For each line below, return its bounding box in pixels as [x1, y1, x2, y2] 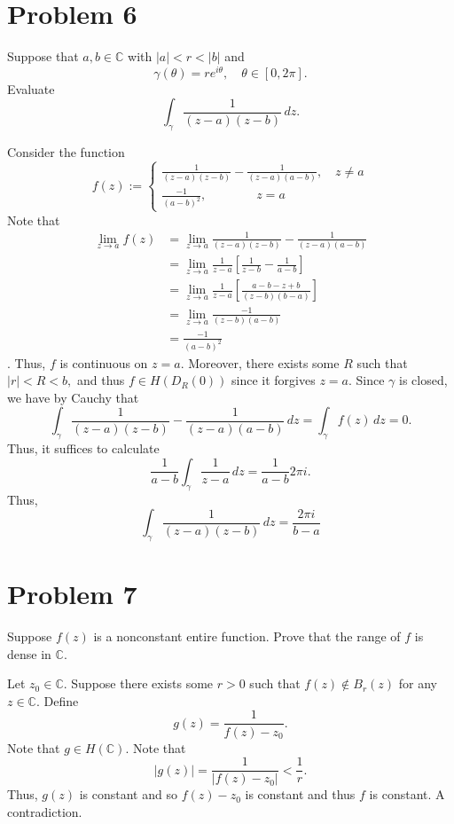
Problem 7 [7, 576, 137, 612]
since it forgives [231, 371, 316, 389]
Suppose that [7, 47, 79, 66]
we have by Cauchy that [7, 388, 139, 406]
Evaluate [7, 79, 55, 98]
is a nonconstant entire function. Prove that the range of [93, 627, 401, 646]
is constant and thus [245, 785, 356, 804]
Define [43, 691, 79, 710]
